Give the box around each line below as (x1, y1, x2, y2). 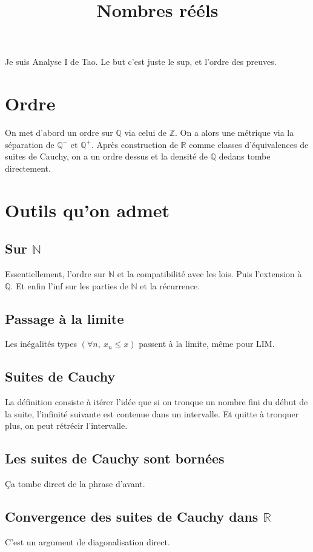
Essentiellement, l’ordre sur (5, 268, 106, 280)
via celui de (124, 126, 167, 139)
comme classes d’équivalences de (189, 138, 309, 150)
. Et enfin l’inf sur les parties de (10, 279, 128, 292)
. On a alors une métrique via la (175, 126, 294, 139)
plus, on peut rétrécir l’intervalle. (5, 419, 128, 432)
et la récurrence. (140, 279, 200, 292)
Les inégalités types (5, 337, 77, 350)
